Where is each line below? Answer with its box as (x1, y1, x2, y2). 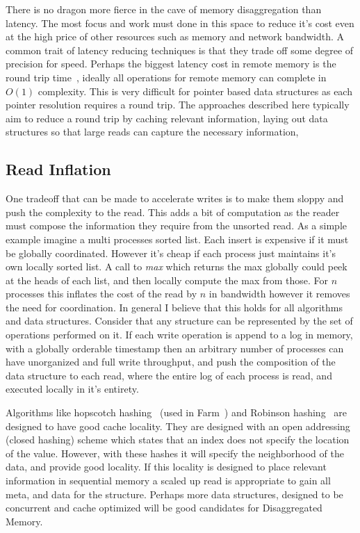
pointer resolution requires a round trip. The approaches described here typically (6, 97, 350, 112)
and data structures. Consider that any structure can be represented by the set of (6, 313, 353, 328)
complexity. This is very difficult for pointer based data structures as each (38, 83, 352, 98)
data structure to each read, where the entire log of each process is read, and (6, 368, 332, 382)
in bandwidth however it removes (208, 286, 350, 301)
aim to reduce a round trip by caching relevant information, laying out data (6, 110, 328, 125)
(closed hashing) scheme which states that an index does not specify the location (6, 432, 350, 447)
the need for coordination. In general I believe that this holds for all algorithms (6, 300, 343, 314)
